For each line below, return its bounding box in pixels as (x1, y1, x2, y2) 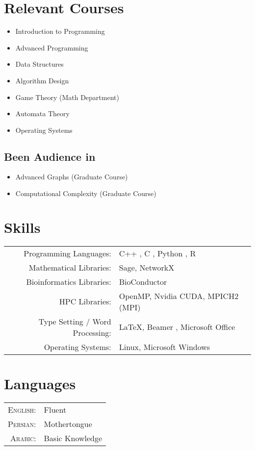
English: (8, 403, 36, 415)
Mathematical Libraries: (28, 261, 111, 273)
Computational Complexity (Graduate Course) (15, 188, 156, 199)
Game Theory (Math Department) (15, 92, 119, 102)
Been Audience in (4, 149, 96, 164)
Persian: (8, 418, 36, 429)
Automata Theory (15, 108, 70, 119)
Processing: (73, 326, 111, 338)
